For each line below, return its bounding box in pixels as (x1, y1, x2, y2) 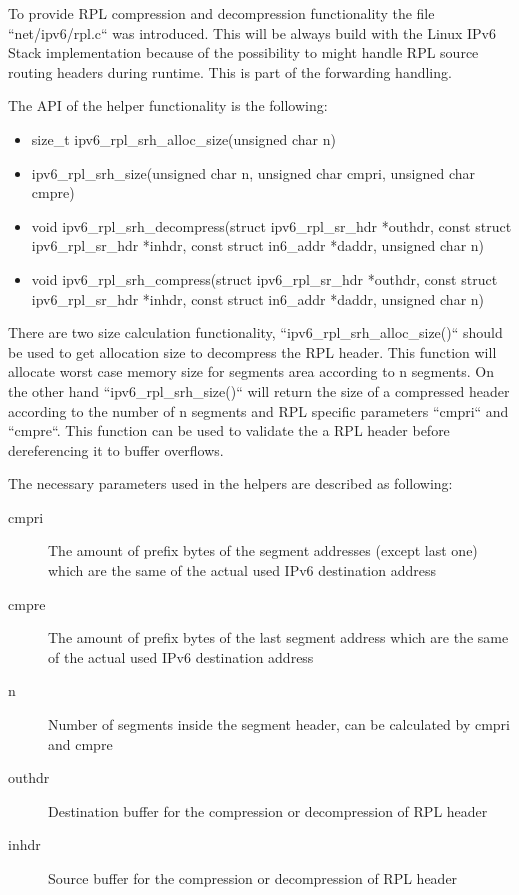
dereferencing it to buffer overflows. (8, 439, 224, 460)
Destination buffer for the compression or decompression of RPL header (48, 800, 488, 821)
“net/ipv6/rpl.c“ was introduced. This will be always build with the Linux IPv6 (8, 22, 497, 43)
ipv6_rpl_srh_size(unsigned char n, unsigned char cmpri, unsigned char (31, 162, 476, 183)
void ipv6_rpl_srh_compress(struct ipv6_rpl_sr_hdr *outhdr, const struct (31, 268, 498, 289)
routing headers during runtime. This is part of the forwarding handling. (8, 61, 452, 82)
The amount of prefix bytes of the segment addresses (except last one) (48, 540, 478, 561)
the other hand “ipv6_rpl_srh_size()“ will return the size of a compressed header (8, 380, 510, 401)
